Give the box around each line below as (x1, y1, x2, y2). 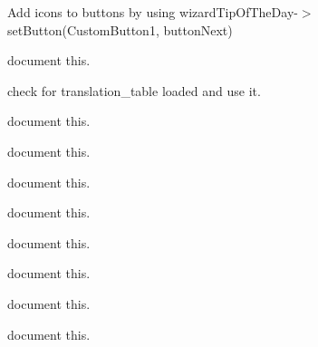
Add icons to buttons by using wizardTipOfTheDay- (7, 3, 298, 21)
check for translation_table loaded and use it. (7, 81, 261, 100)
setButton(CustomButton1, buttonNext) (7, 20, 233, 39)
